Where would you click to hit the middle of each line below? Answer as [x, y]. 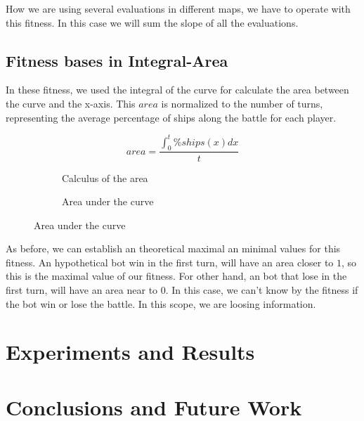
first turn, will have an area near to [82, 290]
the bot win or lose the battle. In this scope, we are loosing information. [161, 303]
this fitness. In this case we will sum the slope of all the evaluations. [152, 22]
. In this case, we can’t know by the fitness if [262, 290]
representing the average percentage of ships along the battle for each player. [171, 117]
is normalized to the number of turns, [242, 103]
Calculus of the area [105, 177]
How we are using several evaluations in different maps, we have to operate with [178, 8]
